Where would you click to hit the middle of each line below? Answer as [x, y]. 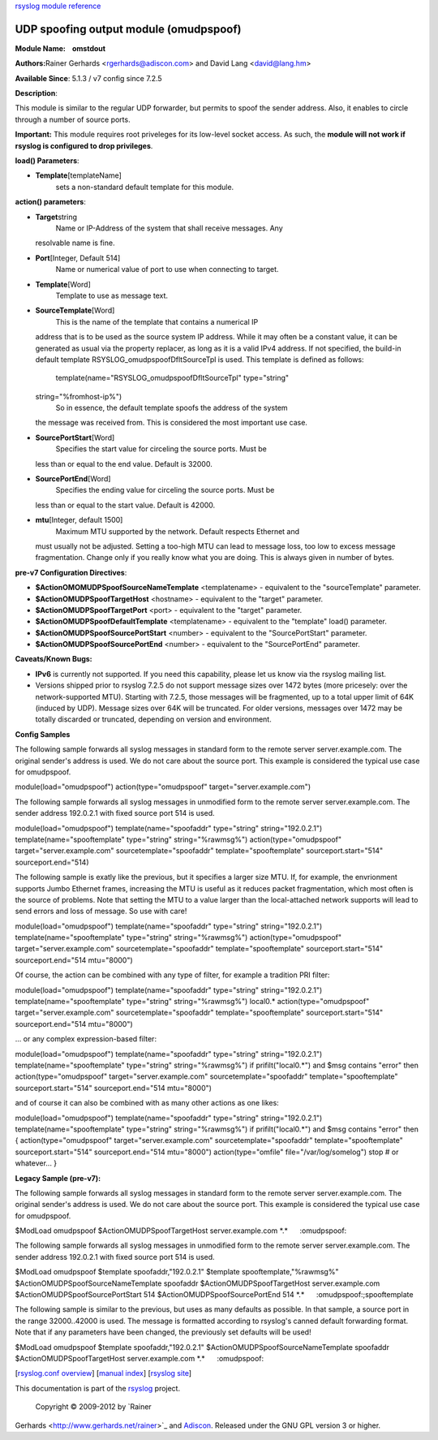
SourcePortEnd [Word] [73, 479]
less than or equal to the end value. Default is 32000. [124, 463]
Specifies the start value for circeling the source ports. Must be [161, 449]
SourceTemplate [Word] [75, 310]
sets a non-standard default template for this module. [145, 187]
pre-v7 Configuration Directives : [71, 572]
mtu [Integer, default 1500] [79, 520]
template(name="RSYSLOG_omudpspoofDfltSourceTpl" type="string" [172, 378]
